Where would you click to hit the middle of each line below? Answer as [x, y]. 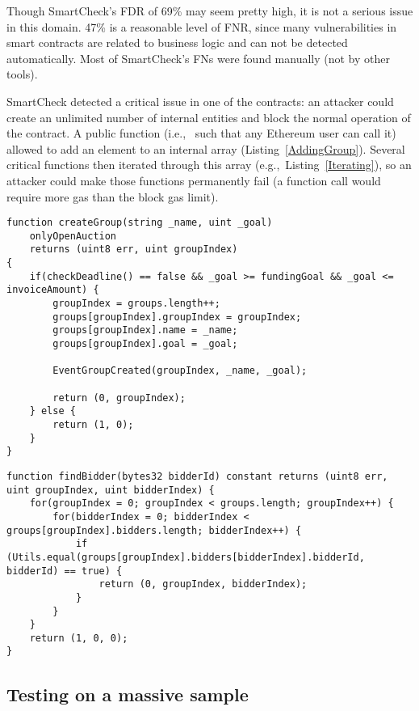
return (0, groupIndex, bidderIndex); [203, 584]
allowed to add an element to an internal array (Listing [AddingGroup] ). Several [206, 148]
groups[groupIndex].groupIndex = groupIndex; [177, 317]
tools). [22, 74]
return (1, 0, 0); [79, 638]
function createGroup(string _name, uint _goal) [140, 223]
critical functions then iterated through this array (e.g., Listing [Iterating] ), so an [209, 165]
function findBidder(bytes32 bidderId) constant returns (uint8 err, [197, 476]
